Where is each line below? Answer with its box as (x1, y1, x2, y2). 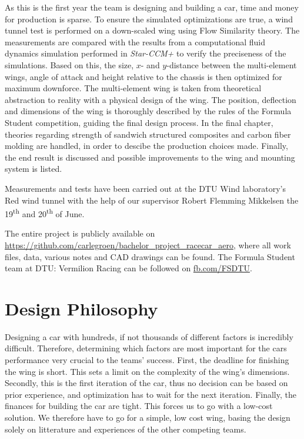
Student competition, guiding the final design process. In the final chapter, (5, 116, 273, 128)
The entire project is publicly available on (5, 227, 155, 240)
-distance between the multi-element (166, 58, 297, 71)
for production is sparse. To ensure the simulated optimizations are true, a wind (5, 12, 293, 25)
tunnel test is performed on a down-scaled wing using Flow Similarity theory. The (5, 24, 300, 36)
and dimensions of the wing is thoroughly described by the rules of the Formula (5, 105, 292, 117)
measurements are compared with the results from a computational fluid (5, 35, 266, 48)
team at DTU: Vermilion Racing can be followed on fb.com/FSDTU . (5, 262, 252, 274)
